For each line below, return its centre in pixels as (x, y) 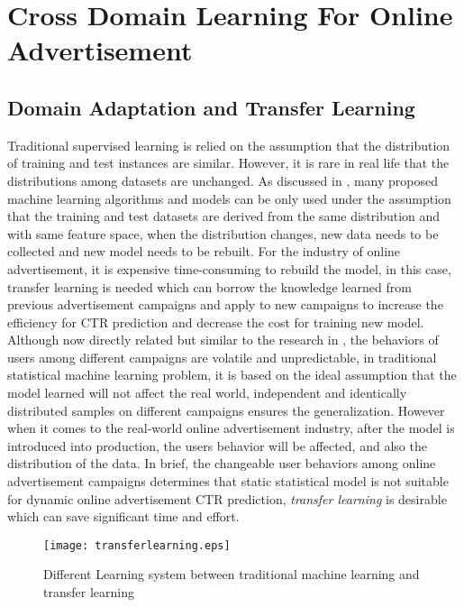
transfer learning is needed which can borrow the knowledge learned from (209, 286)
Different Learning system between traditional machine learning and (232, 574)
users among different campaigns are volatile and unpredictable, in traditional (222, 357)
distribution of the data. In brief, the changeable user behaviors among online (222, 463)
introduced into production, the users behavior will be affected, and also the (217, 445)
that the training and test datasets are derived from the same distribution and (224, 216)
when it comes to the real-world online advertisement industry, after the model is (231, 428)
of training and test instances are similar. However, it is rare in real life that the (228, 163)
